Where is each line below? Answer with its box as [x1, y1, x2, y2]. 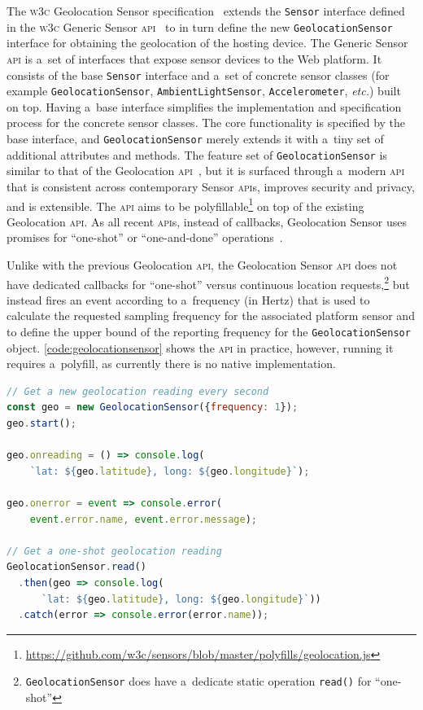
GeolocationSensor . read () [7, 561, 146, 573]
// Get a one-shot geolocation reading [7, 545, 222, 557]
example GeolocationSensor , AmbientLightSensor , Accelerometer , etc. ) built [7, 82, 401, 99]
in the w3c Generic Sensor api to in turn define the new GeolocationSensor [7, 18, 393, 35]
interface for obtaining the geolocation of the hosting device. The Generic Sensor [7, 34, 408, 51]
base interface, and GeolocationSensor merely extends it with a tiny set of [7, 130, 384, 147]
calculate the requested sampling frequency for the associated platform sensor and [7, 307, 415, 324]
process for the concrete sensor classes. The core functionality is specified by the [7, 114, 406, 131]
